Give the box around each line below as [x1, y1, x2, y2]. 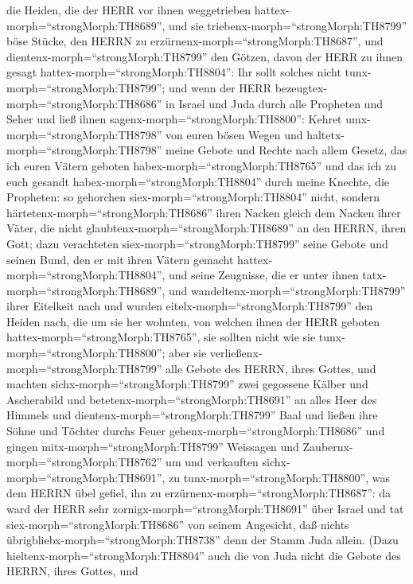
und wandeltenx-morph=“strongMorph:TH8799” [169, 282, 406, 298]
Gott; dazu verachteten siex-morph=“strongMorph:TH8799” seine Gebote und [6, 235, 388, 251]
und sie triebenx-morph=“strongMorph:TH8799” [169, 17, 407, 33]
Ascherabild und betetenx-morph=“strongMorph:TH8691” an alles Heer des [6, 391, 377, 407]
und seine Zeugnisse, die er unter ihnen [169, 267, 359, 283]
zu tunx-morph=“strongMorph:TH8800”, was [169, 469, 390, 485]
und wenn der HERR [169, 79, 271, 95]
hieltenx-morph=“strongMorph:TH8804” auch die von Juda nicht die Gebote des [6, 547, 401, 563]
